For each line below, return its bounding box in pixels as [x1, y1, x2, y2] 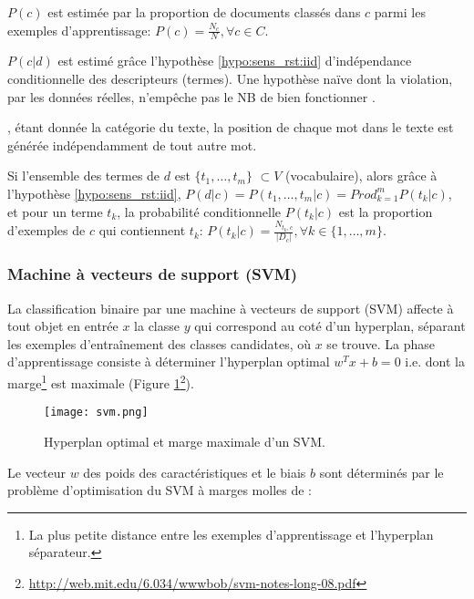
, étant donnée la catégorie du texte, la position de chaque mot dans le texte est [7, 118, 454, 137]
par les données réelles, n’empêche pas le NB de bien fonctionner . [7, 87, 376, 106]
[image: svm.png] [44, 406, 149, 419]
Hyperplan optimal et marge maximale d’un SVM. [44, 431, 325, 450]
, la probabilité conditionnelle [117, 201, 282, 221]
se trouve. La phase [326, 334, 435, 353]
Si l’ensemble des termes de [7, 166, 160, 185]
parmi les [374, 3, 426, 21]
